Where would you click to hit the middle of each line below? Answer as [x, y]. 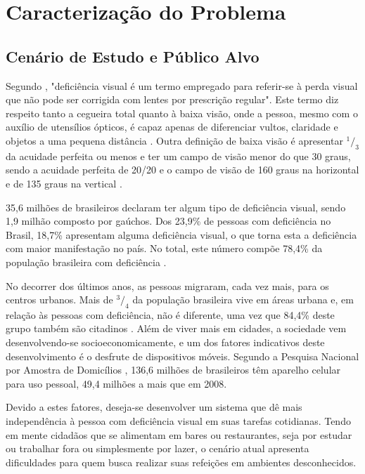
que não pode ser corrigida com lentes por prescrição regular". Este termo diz [172, 99]
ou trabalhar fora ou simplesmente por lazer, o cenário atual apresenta [158, 448]
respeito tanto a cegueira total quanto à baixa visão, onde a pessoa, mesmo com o [182, 113]
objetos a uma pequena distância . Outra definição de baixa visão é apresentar [174, 140]
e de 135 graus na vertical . [64, 183]
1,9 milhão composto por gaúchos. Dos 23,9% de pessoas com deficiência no [168, 221]
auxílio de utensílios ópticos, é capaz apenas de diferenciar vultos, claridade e [172, 127]
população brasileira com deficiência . [86, 262]
